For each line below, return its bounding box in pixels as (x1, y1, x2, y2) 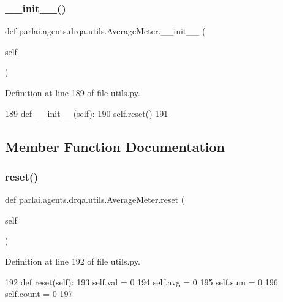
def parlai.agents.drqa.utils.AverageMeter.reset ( (5, 193, 185, 206)
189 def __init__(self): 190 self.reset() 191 (5, 107, 168, 119)
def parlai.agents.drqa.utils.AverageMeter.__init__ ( (5, 25, 206, 37)
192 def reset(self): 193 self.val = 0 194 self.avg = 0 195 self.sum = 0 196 (5, 275, 278, 288)
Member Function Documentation (5, 137, 225, 156)
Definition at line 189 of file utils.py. (5, 86, 140, 99)
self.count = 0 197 (5, 287, 73, 300)
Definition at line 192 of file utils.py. (5, 254, 140, 267)
